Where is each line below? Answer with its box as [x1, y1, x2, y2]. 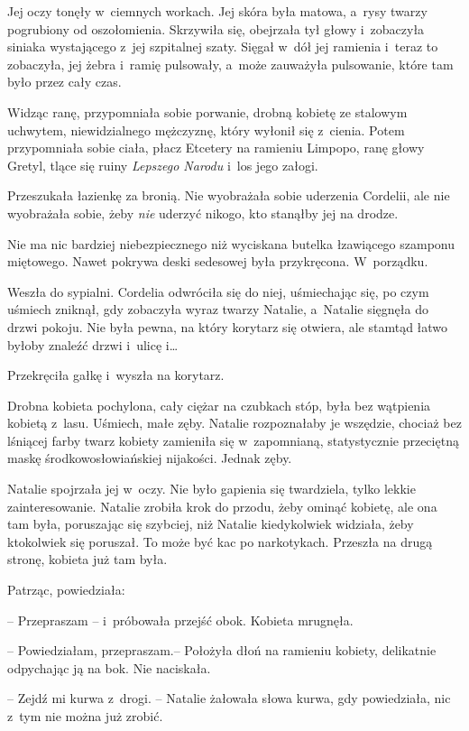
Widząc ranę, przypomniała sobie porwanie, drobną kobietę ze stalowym [7, 102, 408, 121]
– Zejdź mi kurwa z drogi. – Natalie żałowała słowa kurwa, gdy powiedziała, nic [7, 689, 451, 708]
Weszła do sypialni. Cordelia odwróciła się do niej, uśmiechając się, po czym [7, 282, 429, 301]
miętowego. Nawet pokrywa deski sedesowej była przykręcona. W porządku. [7, 252, 428, 271]
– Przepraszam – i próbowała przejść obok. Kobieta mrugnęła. [7, 610, 354, 629]
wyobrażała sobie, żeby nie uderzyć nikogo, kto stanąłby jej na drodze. [7, 203, 399, 222]
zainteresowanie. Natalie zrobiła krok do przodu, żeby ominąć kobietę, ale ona [7, 496, 437, 515]
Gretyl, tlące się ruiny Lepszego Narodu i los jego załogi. [7, 155, 318, 174]
